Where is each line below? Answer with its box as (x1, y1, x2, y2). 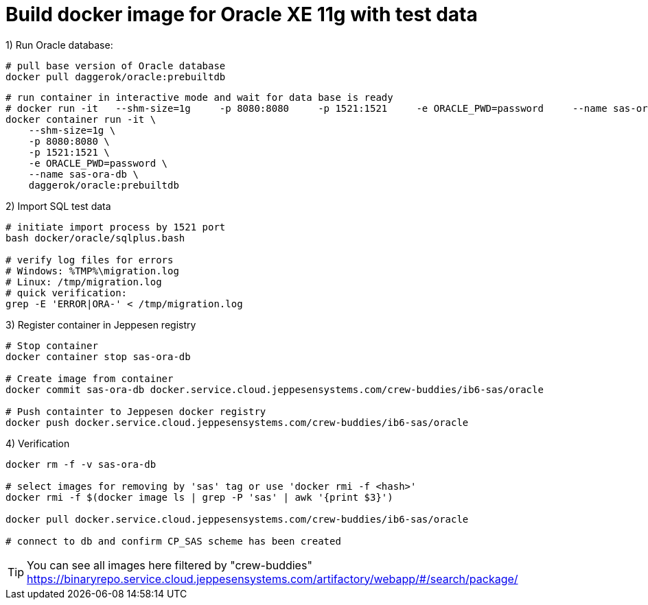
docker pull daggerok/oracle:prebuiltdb (5, 71, 226, 82)
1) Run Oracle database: (5, 38, 113, 51)
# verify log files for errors (5, 254, 174, 265)
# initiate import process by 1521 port (5, 221, 226, 233)
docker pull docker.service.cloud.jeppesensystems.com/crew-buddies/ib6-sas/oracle (5, 513, 469, 525)
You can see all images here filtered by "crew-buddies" (27, 558, 312, 572)
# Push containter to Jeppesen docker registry (5, 405, 266, 417)
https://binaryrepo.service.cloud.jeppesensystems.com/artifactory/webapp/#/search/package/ (27, 571, 518, 586)
